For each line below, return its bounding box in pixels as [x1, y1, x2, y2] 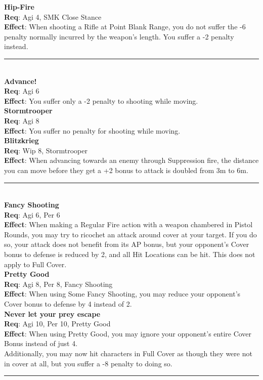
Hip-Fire [4, 2, 34, 12]
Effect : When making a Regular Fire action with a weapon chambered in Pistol [4, 219, 253, 230]
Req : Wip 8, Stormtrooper [4, 145, 88, 155]
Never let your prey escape [4, 308, 101, 319]
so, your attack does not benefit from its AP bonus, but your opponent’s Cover [4, 239, 249, 249]
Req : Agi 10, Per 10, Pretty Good [4, 318, 111, 329]
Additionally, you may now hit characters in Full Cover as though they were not [4, 348, 252, 358]
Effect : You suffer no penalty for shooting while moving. [4, 125, 181, 136]
